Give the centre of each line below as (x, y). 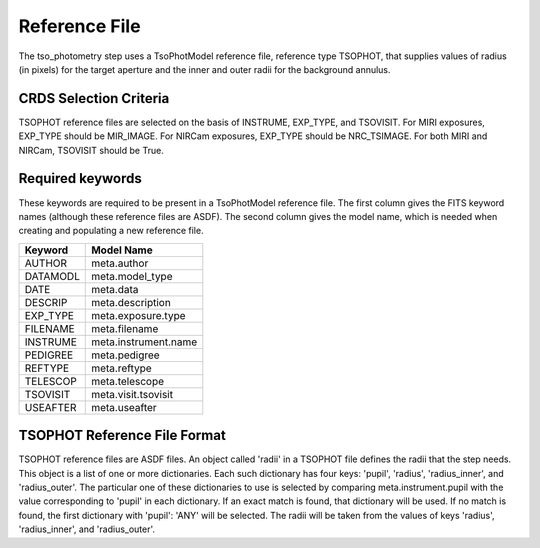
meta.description (131, 302)
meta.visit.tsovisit (132, 394)
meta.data (115, 289)
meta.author (120, 263)
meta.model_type (132, 276)
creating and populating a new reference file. (111, 231)
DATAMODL (52, 276)
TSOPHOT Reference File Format (122, 435)
